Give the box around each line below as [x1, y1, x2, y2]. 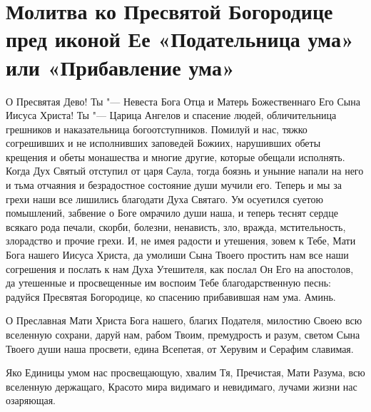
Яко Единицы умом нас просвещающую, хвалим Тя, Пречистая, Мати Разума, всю [6, 365, 365, 380]
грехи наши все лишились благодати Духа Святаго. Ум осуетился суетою [6, 191, 323, 206]
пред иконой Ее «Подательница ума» [6, 24, 354, 53]
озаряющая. [6, 393, 56, 408]
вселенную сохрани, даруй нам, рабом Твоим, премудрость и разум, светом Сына [6, 327, 360, 341]
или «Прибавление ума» [6, 52, 235, 81]
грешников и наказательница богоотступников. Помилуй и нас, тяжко [6, 121, 308, 136]
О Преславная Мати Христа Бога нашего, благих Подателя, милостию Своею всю [6, 313, 362, 328]
